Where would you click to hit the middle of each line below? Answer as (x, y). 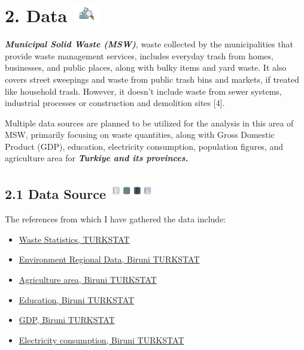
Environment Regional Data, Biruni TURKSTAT (109, 259)
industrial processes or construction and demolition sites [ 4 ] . (115, 103)
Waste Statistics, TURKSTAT (74, 239)
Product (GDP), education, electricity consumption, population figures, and (144, 146)
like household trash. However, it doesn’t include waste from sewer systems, (143, 91)
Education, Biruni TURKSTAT (77, 299)
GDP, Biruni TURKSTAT (67, 320)
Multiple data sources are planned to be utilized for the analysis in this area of (149, 123)
